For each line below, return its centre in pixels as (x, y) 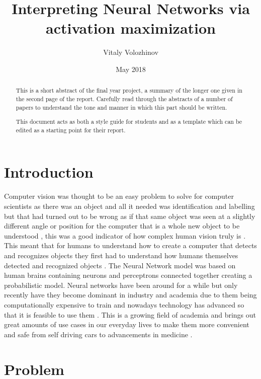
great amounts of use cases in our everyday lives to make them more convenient (127, 324)
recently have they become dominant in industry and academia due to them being (130, 295)
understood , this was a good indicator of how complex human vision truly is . (125, 235)
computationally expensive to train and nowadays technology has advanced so (124, 304)
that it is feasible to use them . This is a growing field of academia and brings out (130, 314)
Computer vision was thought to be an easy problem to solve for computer (119, 196)
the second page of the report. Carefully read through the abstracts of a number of (124, 98)
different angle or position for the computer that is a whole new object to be (122, 226)
